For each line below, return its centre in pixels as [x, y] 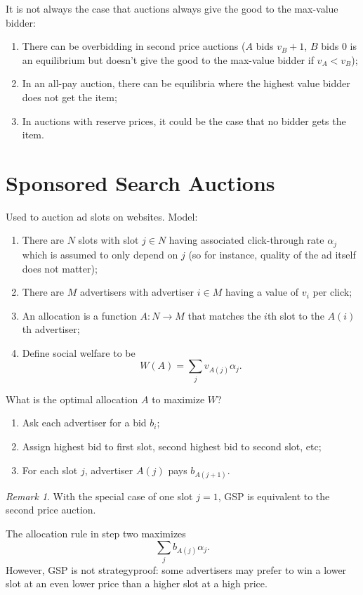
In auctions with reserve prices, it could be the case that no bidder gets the [184, 120]
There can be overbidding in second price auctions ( [134, 46]
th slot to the [296, 315]
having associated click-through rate [246, 240]
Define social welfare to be [79, 352]
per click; [332, 292]
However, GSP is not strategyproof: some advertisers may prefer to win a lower [176, 569]
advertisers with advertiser [137, 292]
